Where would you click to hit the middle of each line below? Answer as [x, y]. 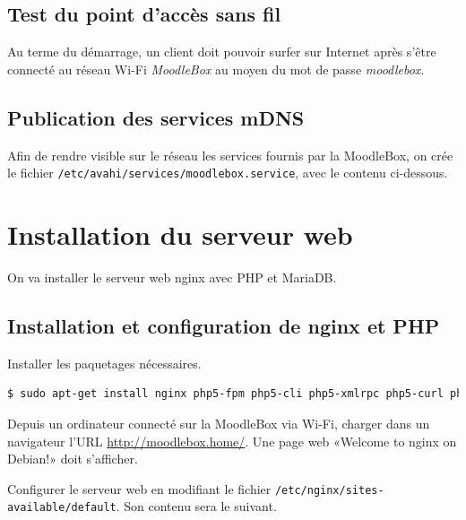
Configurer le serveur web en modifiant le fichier [139, 488]
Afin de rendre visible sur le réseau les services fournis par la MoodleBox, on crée [230, 155]
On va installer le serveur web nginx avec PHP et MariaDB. [172, 277]
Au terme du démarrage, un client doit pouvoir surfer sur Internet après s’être [222, 52]
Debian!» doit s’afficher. [73, 459]
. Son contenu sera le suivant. [196, 506]
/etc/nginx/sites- [329, 490]
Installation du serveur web [180, 234]
